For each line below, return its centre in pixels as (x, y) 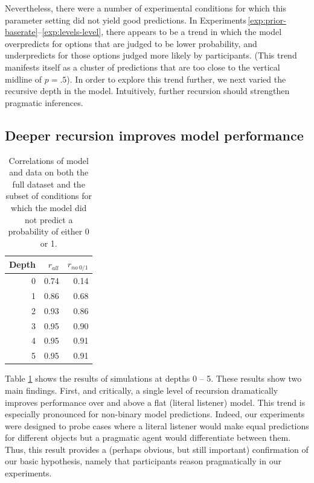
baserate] (21, 32)
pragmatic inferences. (44, 102)
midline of (24, 79)
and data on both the (49, 172)
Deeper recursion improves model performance (154, 135)
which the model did (49, 207)
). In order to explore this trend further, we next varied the (176, 79)
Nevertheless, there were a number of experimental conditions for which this (146, 8)
